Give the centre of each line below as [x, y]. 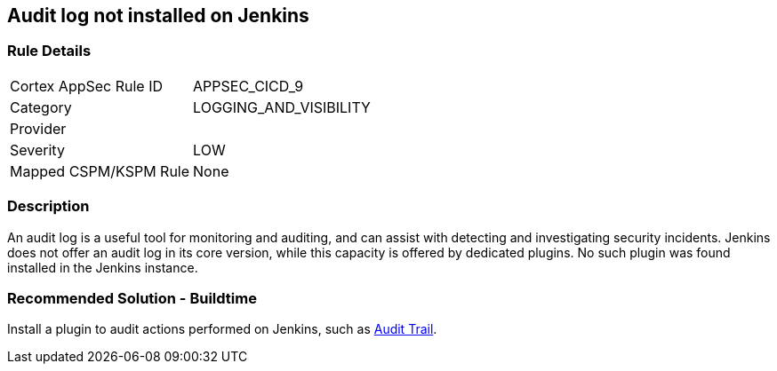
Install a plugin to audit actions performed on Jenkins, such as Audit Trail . [222, 329]
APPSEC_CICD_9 [248, 86]
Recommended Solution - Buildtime [132, 298]
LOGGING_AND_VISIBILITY [282, 107]
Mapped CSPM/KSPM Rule [100, 171]
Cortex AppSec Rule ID [87, 86]
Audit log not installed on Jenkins [158, 16]
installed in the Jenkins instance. [103, 267]
